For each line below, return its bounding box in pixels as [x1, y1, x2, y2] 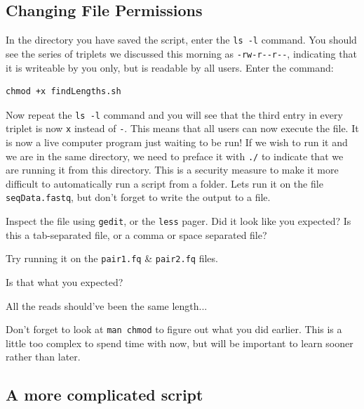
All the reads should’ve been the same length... [6, 298, 208, 313]
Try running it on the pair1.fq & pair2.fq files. [6, 251, 218, 266]
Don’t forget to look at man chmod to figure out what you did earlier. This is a [6, 322, 342, 337]
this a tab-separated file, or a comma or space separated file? [6, 227, 267, 242]
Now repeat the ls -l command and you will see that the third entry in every [6, 107, 343, 122]
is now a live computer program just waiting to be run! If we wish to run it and [6, 135, 348, 150]
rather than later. [6, 349, 81, 364]
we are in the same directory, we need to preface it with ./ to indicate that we [6, 148, 344, 163]
